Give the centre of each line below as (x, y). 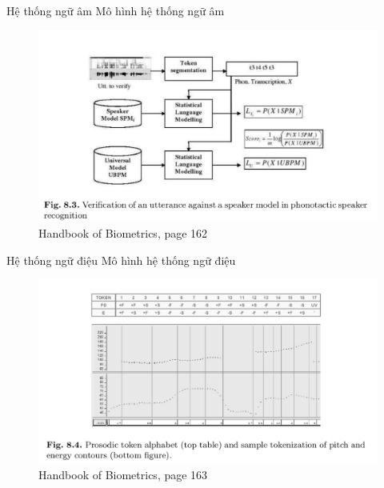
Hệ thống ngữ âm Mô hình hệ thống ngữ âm (116, 10)
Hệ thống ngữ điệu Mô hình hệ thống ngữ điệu (121, 260)
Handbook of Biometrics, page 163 (123, 474)
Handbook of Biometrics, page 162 (123, 232)
